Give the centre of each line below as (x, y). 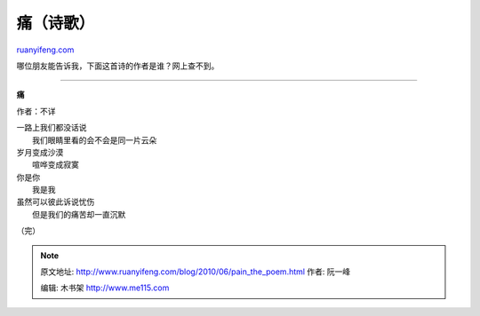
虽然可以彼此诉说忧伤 (56, 202)
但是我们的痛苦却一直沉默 (79, 214)
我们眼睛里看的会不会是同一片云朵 (95, 140)
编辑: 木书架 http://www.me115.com (105, 288)
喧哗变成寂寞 (56, 165)
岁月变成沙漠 (40, 152)
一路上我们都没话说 (52, 128)
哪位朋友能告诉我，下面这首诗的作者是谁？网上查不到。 (118, 66)
